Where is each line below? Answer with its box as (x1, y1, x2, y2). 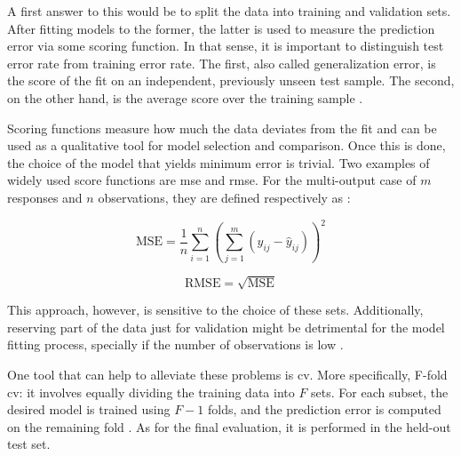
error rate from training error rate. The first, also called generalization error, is (7, 53, 436, 72)
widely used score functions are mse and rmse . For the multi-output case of (7, 171, 417, 189)
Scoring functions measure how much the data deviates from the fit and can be (7, 118, 437, 137)
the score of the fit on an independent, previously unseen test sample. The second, (7, 71, 455, 90)
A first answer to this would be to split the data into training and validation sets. (7, 2, 451, 20)
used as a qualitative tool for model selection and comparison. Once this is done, (7, 136, 446, 155)
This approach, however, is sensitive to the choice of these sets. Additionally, (7, 300, 424, 319)
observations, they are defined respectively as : (98, 188, 351, 206)
